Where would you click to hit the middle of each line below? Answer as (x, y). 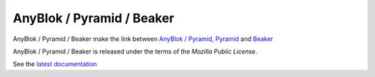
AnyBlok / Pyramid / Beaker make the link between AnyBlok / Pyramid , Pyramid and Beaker (143, 39)
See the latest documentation (55, 64)
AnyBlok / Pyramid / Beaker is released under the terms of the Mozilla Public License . (135, 51)
